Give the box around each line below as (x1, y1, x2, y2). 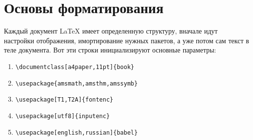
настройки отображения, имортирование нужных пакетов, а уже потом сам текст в (4, 35, 249, 45)
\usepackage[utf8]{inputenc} (15, 112, 110, 120)
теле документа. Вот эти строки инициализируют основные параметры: (4, 45, 216, 55)
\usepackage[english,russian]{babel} (15, 129, 138, 136)
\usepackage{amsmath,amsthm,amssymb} (15, 80, 138, 87)
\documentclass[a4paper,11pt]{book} (15, 63, 135, 70)
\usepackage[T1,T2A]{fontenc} (15, 96, 114, 104)
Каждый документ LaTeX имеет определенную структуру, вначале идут (4, 26, 218, 36)
